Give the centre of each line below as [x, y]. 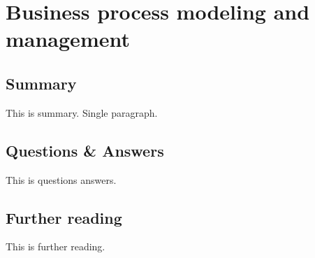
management [68, 39]
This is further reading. [56, 246]
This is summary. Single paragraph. [82, 112]
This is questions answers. [61, 179]
